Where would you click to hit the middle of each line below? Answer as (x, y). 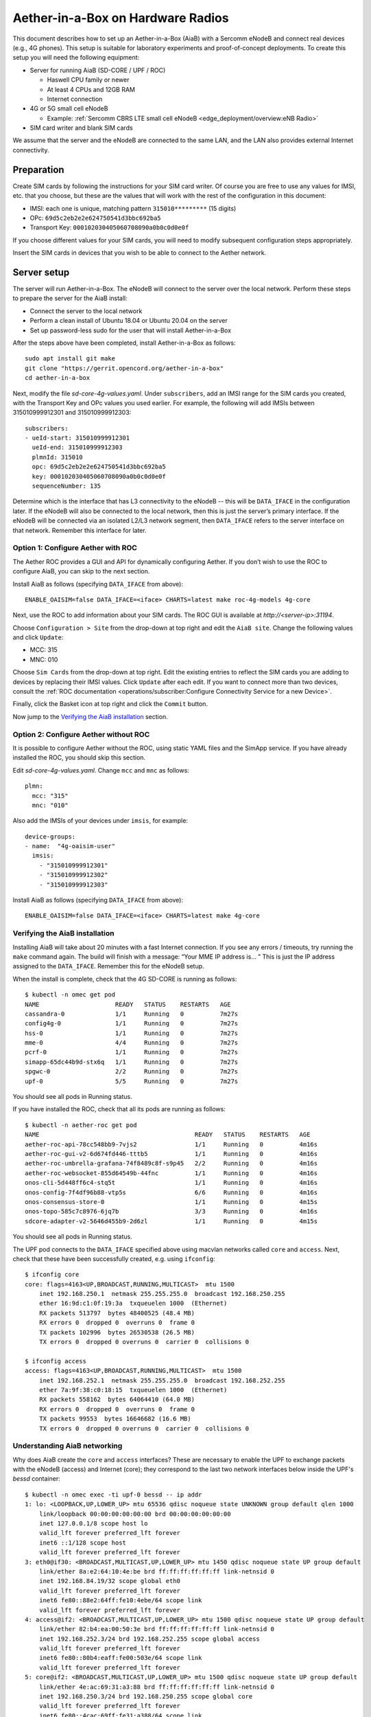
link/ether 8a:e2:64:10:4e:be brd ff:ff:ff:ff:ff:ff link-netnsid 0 (156, 1571)
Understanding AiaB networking (68, 1446)
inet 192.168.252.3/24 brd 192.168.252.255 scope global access (149, 1639)
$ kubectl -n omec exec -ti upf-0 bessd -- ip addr (113, 1494)
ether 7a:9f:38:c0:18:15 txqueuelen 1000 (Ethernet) (133, 1390)
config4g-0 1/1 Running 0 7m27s (132, 1024)
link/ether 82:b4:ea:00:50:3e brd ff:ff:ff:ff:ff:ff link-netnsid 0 (156, 1629)
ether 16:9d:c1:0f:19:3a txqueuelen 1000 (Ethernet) (133, 1304)
